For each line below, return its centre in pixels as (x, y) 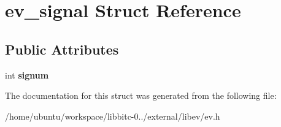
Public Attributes (62, 49)
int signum (27, 75)
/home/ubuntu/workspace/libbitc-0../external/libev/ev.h (113, 116)
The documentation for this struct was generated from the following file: (141, 95)
